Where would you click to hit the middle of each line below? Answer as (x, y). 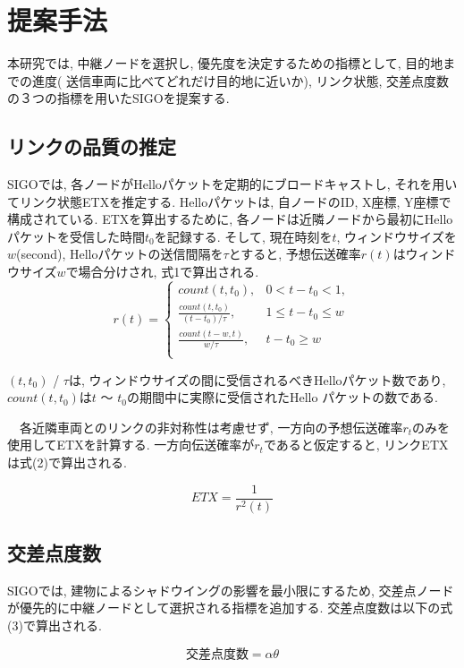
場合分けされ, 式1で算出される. (169, 272)
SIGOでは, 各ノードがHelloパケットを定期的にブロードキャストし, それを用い (232, 184)
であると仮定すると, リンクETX (356, 445)
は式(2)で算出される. (67, 462)
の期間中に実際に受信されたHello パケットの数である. (283, 397)
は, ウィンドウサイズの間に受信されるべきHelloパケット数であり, (257, 379)
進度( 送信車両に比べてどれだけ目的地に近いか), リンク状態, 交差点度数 (240, 80)
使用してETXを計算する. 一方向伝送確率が (131, 445)
